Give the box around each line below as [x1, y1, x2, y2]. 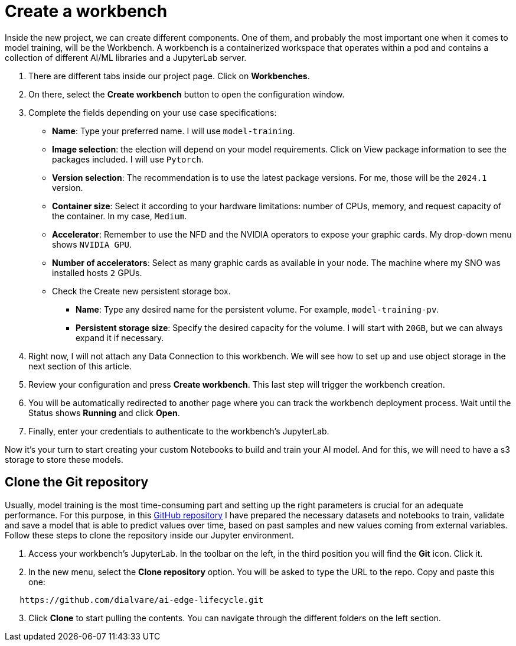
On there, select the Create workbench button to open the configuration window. [28, 89, 345, 99]
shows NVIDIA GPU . [52, 239, 132, 249]
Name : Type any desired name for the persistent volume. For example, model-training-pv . [76, 304, 439, 314]
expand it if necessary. [76, 332, 164, 343]
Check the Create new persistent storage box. [52, 285, 231, 296]
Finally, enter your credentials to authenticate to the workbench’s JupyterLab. [28, 426, 329, 436]
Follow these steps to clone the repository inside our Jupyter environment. [5, 530, 294, 540]
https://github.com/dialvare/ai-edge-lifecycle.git [19, 595, 264, 605]
